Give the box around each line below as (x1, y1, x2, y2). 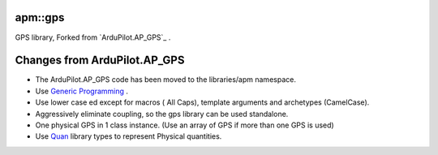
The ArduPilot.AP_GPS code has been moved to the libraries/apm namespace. (35, 75, 296, 84)
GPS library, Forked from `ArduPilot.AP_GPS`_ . (15, 32, 171, 42)
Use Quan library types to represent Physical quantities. (35, 131, 222, 141)
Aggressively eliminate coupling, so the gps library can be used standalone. (35, 109, 289, 118)
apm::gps (15, 11, 65, 24)
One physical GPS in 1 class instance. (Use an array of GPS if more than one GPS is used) (35, 120, 334, 130)
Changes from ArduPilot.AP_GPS (15, 54, 185, 67)
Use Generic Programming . (35, 86, 129, 96)
